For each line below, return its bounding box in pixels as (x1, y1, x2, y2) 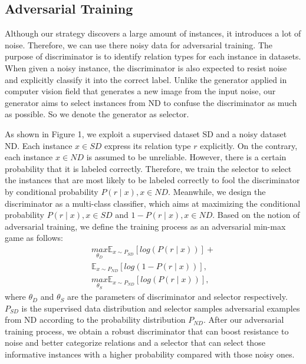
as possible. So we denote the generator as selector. (5, 108, 189, 120)
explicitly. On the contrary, (200, 139, 298, 151)
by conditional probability (5, 185, 98, 197)
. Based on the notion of (212, 209, 300, 221)
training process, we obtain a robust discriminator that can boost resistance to (5, 325, 289, 337)
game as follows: (5, 231, 63, 244)
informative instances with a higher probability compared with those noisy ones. (5, 348, 295, 360)
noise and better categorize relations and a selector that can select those (5, 336, 265, 349)
